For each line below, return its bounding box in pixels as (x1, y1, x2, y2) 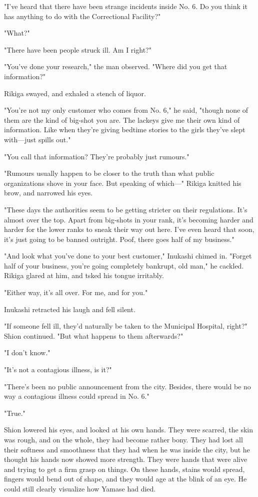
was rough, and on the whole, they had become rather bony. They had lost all (4, 434, 243, 444)
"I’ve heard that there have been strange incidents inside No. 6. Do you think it (4, 1, 247, 11)
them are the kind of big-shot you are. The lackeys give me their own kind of (4, 114, 240, 125)
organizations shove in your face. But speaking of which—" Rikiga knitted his (4, 177, 241, 188)
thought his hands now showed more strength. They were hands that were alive (4, 454, 247, 464)
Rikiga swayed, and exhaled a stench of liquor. (4, 88, 146, 98)
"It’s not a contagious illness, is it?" (4, 364, 112, 375)
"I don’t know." (4, 347, 50, 358)
